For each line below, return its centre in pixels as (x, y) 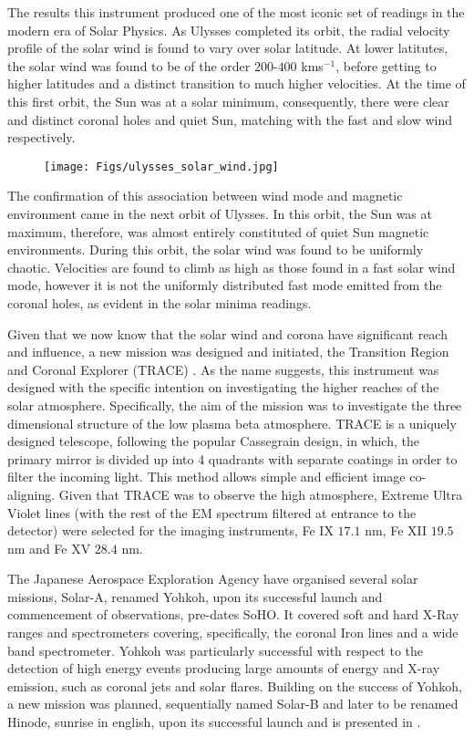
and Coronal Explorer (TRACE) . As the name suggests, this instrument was (223, 369)
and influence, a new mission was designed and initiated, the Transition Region (228, 352)
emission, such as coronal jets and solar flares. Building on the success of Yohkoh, (235, 685)
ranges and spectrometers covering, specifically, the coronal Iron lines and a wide (233, 633)
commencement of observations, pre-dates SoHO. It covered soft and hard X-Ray (233, 614)
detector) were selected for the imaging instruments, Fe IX (170, 530)
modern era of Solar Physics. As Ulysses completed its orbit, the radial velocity (229, 30)
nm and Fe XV (49, 548)
